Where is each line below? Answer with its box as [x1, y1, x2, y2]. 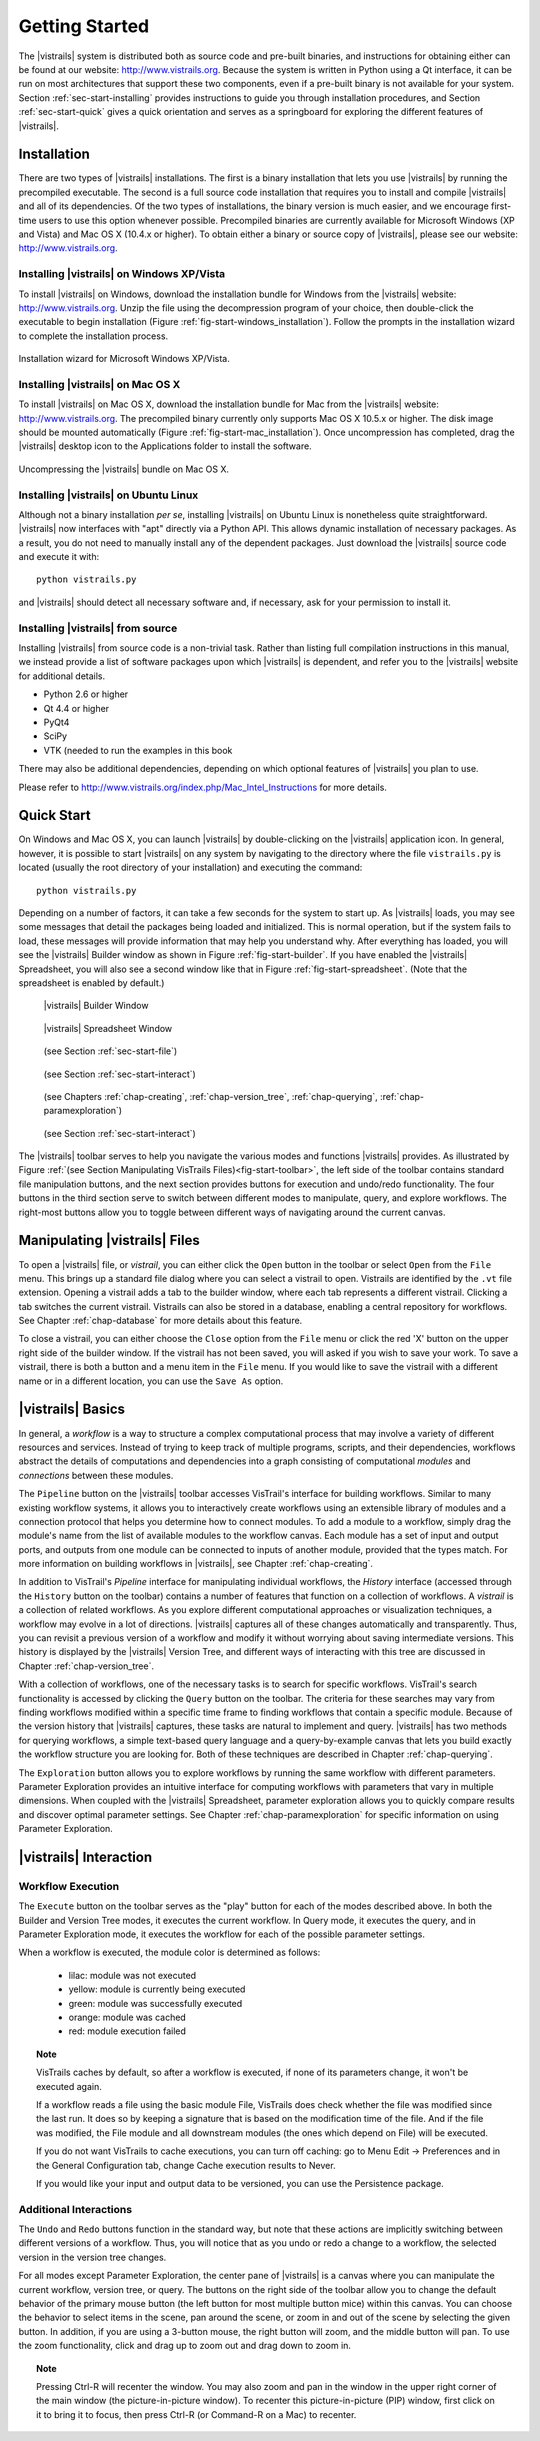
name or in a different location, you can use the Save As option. [18, 1375, 284, 1387]
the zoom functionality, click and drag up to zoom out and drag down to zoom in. [18, 2340, 352, 2352]
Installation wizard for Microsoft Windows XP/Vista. [18, 353, 230, 365]
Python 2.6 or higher [43, 688, 129, 700]
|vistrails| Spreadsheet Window [43, 1022, 173, 1034]
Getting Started [18, 15, 150, 37]
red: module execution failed [68, 2025, 187, 2037]
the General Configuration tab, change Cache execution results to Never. [36, 2159, 336, 2171]
